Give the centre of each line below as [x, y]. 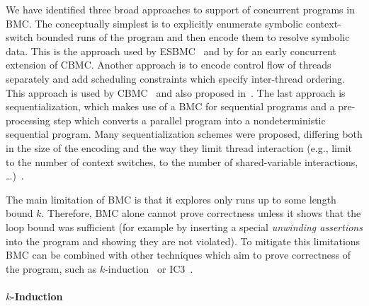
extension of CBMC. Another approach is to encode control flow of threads [169, 65]
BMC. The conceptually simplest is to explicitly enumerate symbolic [154, 23]
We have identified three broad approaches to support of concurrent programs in [180, 9]
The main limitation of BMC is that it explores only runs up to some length [171, 199]
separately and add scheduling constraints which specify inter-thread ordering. [175, 78]
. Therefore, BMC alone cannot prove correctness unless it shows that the [201, 213]
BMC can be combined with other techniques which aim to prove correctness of [178, 255]
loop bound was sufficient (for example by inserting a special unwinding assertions [184, 226]
